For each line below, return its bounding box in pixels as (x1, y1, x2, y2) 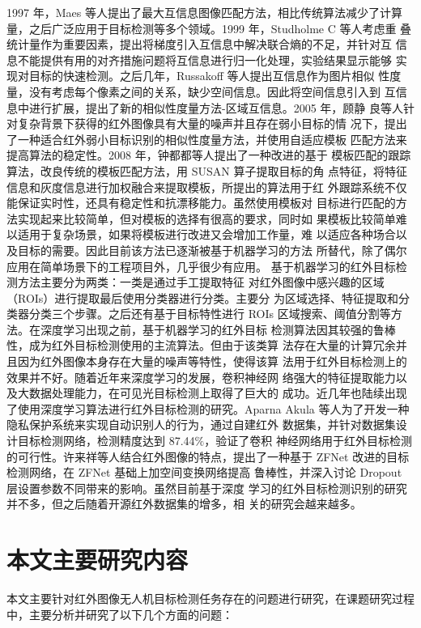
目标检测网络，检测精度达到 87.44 (17, 432, 195, 449)
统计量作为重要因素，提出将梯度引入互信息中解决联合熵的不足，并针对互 (6, 36, 392, 53)
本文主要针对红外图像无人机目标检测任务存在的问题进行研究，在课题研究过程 (6, 590, 415, 607)
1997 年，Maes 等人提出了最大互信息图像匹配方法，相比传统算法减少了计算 (6, 4, 402, 20)
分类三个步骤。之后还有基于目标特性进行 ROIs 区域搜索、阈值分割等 (28, 305, 391, 322)
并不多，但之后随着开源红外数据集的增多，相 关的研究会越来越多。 (6, 495, 362, 512)
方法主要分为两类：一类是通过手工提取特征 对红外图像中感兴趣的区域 (17, 274, 385, 291)
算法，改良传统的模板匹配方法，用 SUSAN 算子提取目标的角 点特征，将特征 (6, 162, 408, 179)
